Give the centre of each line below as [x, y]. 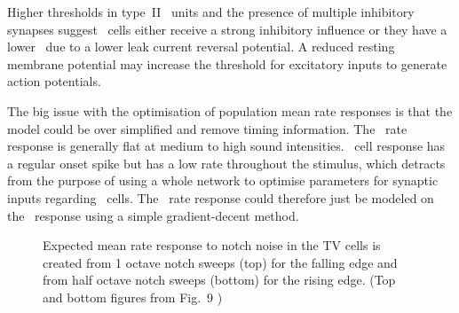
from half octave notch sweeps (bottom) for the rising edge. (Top [219, 280]
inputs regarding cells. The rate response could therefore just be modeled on [221, 197]
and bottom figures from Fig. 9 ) [133, 297]
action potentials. [54, 81]
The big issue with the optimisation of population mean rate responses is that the [230, 110]
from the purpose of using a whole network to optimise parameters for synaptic [223, 180]
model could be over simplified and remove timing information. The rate [207, 128]
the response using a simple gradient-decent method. [153, 215]
